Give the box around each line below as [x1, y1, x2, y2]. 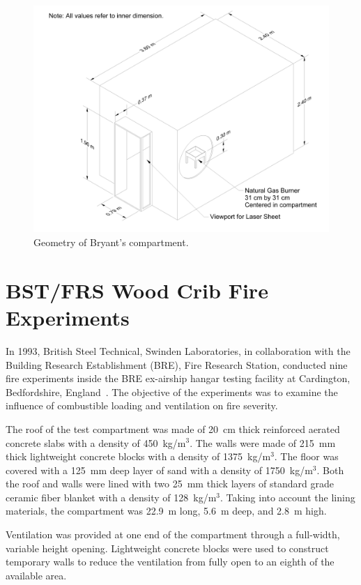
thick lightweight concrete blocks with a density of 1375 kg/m [6, 449, 271, 464]
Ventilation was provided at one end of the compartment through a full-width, [6, 527, 340, 542]
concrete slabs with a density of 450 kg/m [6, 435, 186, 450]
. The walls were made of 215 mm [190, 435, 336, 450]
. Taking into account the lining [220, 489, 355, 504]
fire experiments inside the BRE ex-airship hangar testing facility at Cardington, [6, 371, 351, 386]
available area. [6, 568, 67, 582]
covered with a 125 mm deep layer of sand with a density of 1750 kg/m [6, 462, 313, 477]
